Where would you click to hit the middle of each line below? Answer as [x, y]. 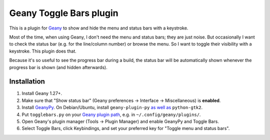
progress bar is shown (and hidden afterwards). [58, 67]
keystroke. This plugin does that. [43, 51]
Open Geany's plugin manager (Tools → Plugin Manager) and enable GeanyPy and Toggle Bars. [120, 121]
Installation [27, 82]
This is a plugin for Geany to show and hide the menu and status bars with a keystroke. [99, 28]
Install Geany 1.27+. [42, 93]
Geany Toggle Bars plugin [64, 13]
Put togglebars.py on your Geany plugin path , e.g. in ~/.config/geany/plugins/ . [111, 114]
